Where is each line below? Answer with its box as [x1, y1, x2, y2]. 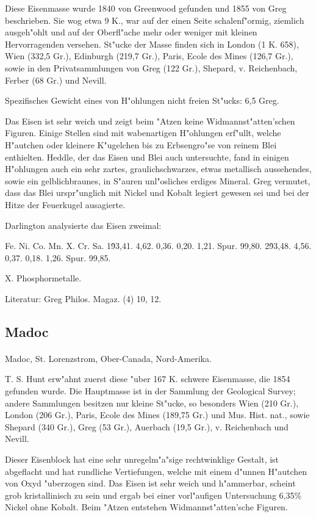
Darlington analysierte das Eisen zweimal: [5, 219, 162, 231]
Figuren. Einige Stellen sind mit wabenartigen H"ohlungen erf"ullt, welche [5, 126, 281, 139]
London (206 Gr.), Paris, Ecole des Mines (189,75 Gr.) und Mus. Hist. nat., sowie [5, 408, 310, 421]
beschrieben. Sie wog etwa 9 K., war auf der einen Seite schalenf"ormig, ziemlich [5, 13, 304, 26]
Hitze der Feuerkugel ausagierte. [5, 198, 126, 211]
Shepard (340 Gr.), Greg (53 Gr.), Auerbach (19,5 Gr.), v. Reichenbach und [5, 420, 289, 433]
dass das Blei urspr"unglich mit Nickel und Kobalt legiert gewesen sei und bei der [5, 186, 309, 199]
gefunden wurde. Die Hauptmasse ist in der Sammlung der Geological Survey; [5, 385, 296, 397]
